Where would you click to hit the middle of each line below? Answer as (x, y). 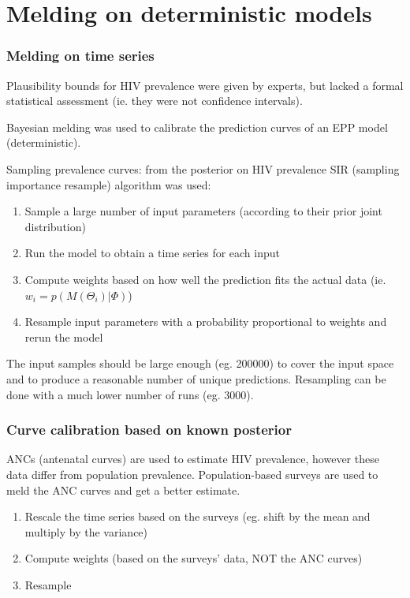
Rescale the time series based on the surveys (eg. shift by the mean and (198, 516)
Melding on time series (80, 56)
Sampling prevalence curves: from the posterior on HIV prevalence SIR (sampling (203, 168)
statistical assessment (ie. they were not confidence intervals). (155, 101)
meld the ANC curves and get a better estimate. (123, 490)
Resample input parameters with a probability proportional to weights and (206, 321)
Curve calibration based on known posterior (149, 430)
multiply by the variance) (86, 531)
